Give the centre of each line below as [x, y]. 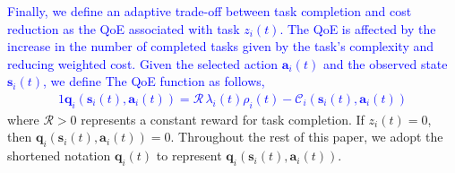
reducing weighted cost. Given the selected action [143, 63]
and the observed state [385, 63]
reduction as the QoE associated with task [124, 28]
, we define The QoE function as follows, [154, 81]
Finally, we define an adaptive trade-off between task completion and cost [210, 11]
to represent [189, 156]
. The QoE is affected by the [358, 28]
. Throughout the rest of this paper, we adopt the [307, 137]
